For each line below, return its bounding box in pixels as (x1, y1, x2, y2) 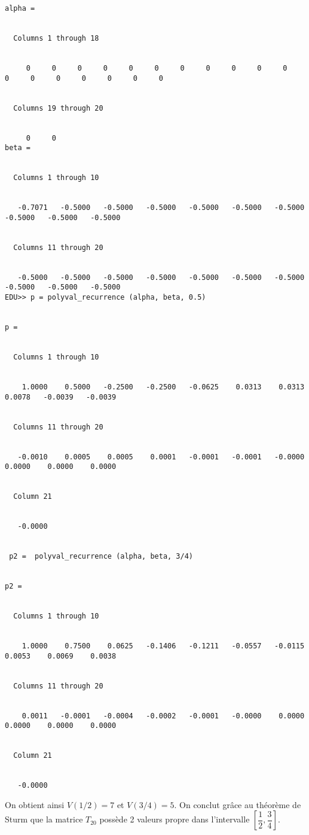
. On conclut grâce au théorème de (174, 798, 301, 810)
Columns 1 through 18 (13, 33, 99, 42)
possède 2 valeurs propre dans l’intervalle (99, 813, 250, 825)
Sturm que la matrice (5, 813, 83, 825)
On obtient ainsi (5, 798, 65, 810)
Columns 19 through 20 (13, 103, 103, 112)
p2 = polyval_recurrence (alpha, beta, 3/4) (9, 552, 193, 561)
